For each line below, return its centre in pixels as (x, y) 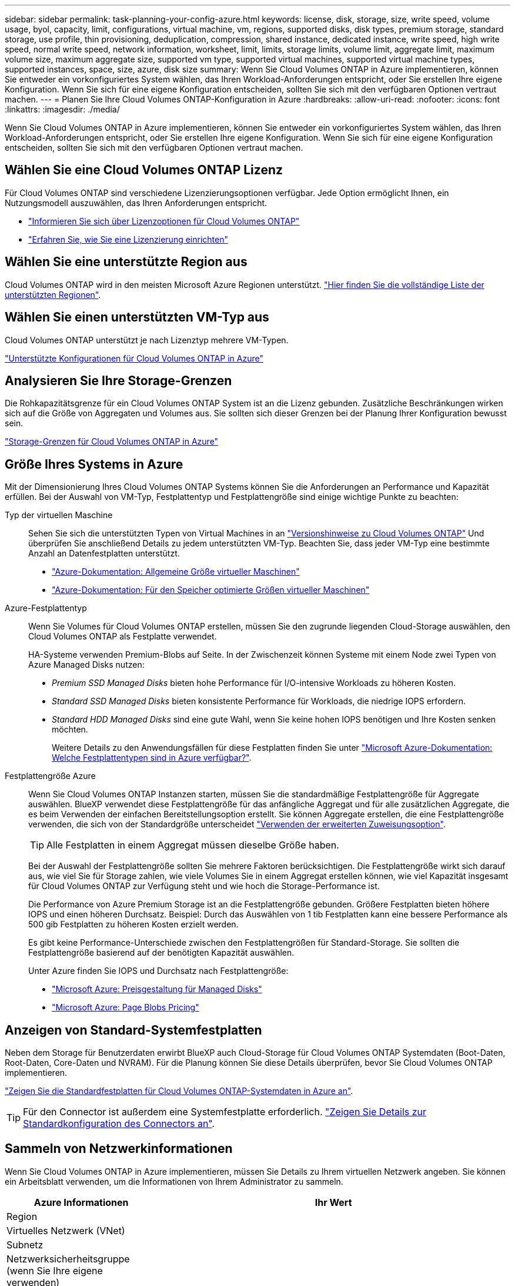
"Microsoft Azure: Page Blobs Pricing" (126, 1007)
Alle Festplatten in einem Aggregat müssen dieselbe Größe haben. (193, 845)
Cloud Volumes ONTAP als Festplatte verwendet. (123, 637)
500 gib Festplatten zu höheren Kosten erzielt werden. (133, 924)
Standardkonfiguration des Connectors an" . (119, 1124)
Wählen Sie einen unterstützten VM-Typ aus (137, 317)
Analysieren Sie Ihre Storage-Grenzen (118, 380)
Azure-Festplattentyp (46, 608)
